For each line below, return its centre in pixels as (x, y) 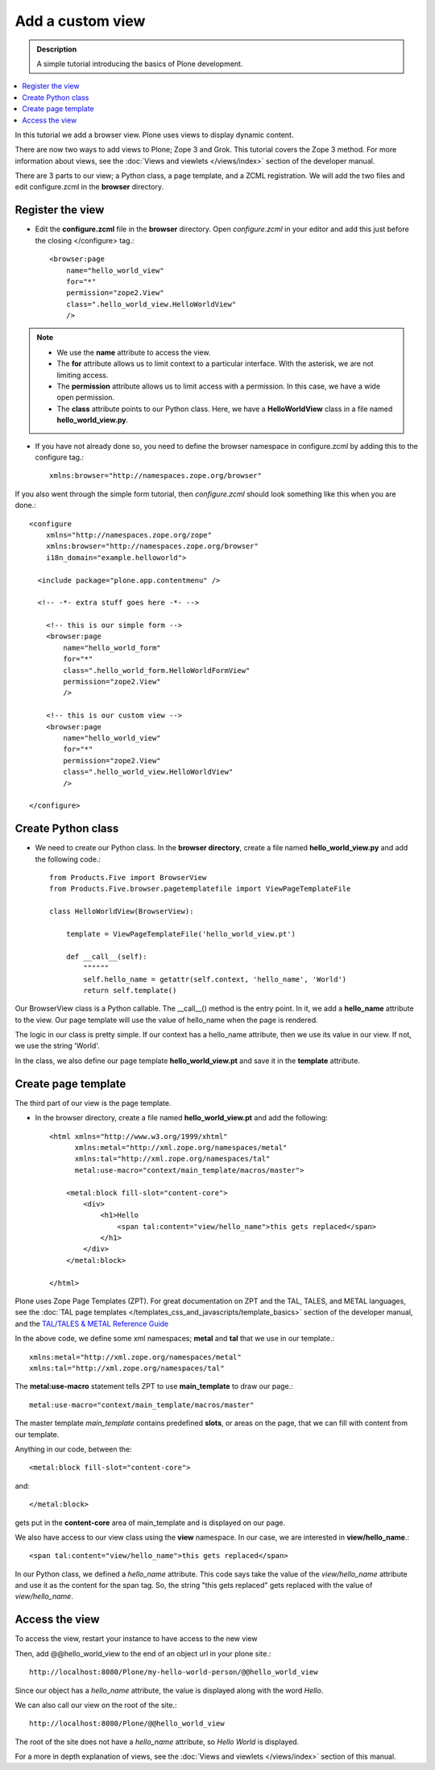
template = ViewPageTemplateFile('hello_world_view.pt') (180, 934)
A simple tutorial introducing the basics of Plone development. (140, 64)
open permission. (86, 397)
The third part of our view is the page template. (93, 1103)
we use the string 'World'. (57, 1046)
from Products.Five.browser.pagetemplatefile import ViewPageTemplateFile (200, 889)
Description (57, 49)
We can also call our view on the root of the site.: (96, 1705)
